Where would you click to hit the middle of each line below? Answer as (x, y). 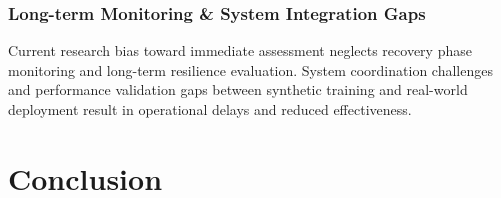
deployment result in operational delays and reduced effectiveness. (210, 109)
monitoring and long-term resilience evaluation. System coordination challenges (250, 69)
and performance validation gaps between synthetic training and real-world (238, 89)
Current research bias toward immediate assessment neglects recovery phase (240, 50)
